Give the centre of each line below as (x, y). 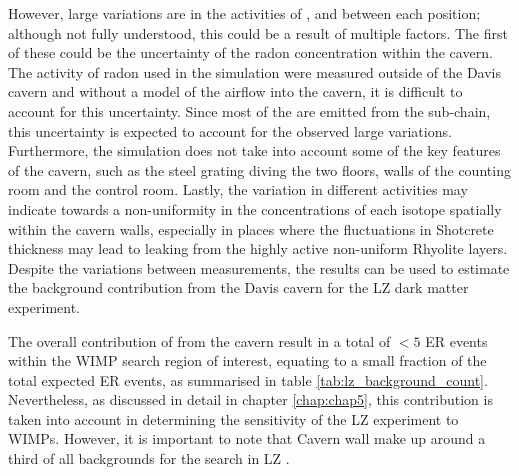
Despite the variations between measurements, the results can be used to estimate (259, 267)
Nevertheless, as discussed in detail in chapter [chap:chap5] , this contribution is (250, 399)
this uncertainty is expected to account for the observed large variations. (230, 130)
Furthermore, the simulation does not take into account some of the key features (254, 150)
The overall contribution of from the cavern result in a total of (199, 340)
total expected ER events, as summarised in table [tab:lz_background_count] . (248, 379)
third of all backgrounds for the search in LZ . (149, 458)
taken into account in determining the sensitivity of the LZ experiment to (233, 418)
